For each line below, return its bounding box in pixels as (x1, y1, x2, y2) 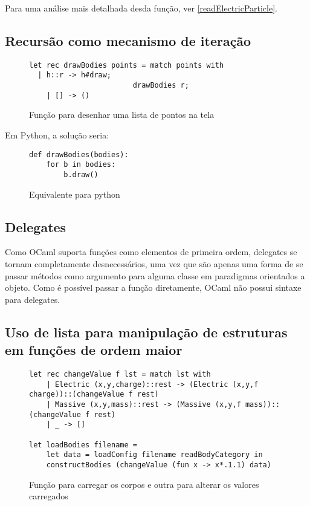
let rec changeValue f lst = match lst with (29, 369, 211, 378)
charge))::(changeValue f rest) (29, 390, 159, 399)
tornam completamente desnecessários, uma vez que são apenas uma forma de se (5, 257, 303, 270)
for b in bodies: (46, 160, 116, 169)
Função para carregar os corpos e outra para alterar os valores (29, 478, 259, 490)
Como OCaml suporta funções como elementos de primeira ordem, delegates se (5, 245, 297, 258)
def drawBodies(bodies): (29, 150, 129, 159)
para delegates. (5, 293, 60, 305)
